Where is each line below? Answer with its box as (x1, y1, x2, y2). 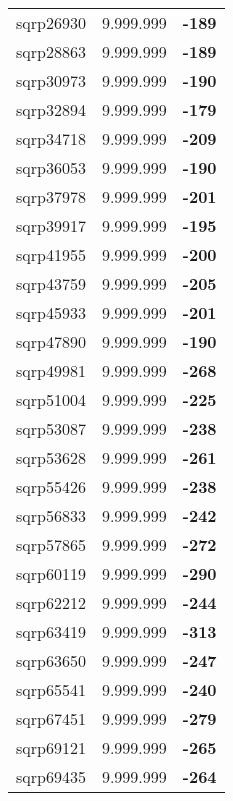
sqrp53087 (16, 417, 86, 440)
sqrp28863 (16, 40, 86, 63)
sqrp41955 (16, 243, 86, 266)
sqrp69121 (16, 736, 86, 759)
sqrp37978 (16, 185, 86, 208)
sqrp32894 (16, 98, 86, 121)
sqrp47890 (16, 330, 86, 353)
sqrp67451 (16, 707, 86, 730)
